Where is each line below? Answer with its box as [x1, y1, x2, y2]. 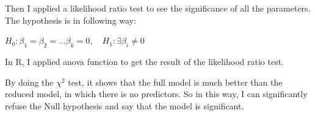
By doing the [5, 75, 54, 88]
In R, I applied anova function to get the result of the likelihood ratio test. [5, 55, 284, 67]
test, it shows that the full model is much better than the [68, 75, 283, 88]
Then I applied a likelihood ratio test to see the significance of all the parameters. [5, 2, 311, 14]
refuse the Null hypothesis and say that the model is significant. [5, 99, 244, 112]
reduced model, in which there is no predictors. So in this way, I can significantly [5, 87, 308, 100]
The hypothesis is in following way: [5, 13, 136, 26]
